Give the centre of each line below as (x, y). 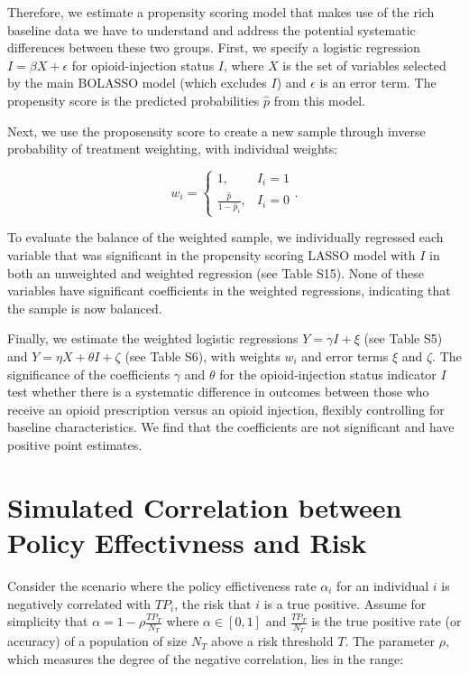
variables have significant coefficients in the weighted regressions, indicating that (229, 290)
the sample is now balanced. (85, 308)
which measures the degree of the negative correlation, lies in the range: (206, 658)
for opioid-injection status (143, 65)
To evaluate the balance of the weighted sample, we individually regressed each (225, 237)
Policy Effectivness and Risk (187, 542)
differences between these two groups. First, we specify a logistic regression (214, 47)
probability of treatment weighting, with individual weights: (173, 149)
